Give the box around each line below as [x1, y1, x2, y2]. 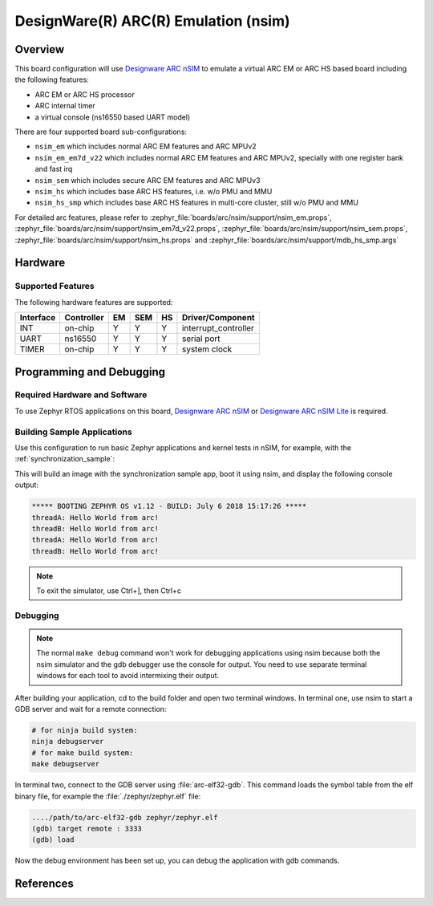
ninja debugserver [31, 737, 104, 746]
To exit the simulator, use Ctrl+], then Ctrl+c [36, 586, 182, 595]
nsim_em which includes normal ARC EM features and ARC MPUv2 [34, 141, 257, 152]
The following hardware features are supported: [14, 297, 173, 307]
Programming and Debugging [14, 365, 166, 379]
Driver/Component [181, 312, 256, 323]
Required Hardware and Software [14, 389, 148, 400]
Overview [14, 43, 65, 56]
